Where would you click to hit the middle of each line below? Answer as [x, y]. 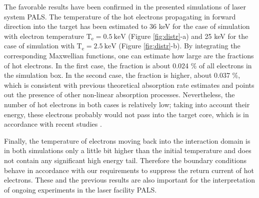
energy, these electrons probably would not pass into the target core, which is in [126, 114]
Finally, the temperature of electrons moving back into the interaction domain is [127, 140]
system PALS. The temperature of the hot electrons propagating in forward [120, 16]
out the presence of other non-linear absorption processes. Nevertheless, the [119, 95]
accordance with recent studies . [53, 124]
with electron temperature [44, 36]
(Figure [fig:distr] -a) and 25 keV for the [188, 36]
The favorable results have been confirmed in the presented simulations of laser [125, 6]
